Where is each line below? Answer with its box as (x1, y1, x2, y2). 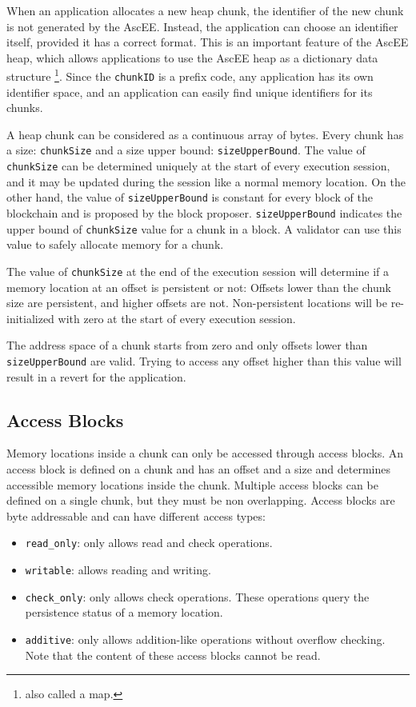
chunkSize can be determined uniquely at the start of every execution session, (6, 158, 390, 174)
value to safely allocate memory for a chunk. (6, 236, 224, 253)
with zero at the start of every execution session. (58, 310, 296, 326)
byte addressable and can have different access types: (6, 507, 266, 524)
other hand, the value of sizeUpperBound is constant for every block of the (6, 189, 373, 206)
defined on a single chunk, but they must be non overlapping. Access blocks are (6, 492, 395, 509)
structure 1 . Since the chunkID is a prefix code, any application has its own (6, 66, 374, 85)
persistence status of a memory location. (25, 604, 223, 621)
